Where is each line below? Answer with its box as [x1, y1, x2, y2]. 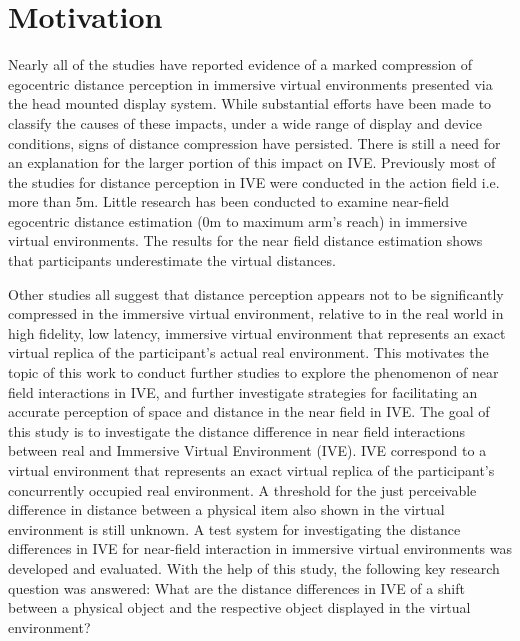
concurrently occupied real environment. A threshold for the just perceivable [8, 479, 477, 500]
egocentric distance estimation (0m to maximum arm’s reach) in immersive [8, 210, 467, 231]
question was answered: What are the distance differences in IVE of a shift [8, 577, 465, 598]
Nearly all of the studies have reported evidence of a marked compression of [8, 54, 473, 75]
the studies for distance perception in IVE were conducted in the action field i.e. [8, 171, 500, 192]
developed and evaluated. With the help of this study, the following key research [8, 557, 500, 578]
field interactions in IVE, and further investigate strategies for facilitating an [8, 381, 478, 402]
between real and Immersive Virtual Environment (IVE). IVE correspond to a [8, 440, 487, 461]
